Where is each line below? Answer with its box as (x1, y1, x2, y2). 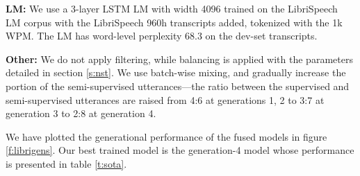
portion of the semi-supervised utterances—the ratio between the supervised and (6, 78, 350, 93)
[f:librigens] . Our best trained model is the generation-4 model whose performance (6, 143, 354, 157)
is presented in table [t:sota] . (6, 156, 127, 170)
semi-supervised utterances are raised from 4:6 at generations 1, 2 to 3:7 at (6, 92, 325, 107)
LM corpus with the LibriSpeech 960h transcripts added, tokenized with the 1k (6, 15, 343, 29)
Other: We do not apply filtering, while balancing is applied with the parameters (6, 51, 353, 66)
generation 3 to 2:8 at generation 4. (6, 106, 156, 121)
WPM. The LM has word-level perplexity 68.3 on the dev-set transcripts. (6, 28, 318, 43)
